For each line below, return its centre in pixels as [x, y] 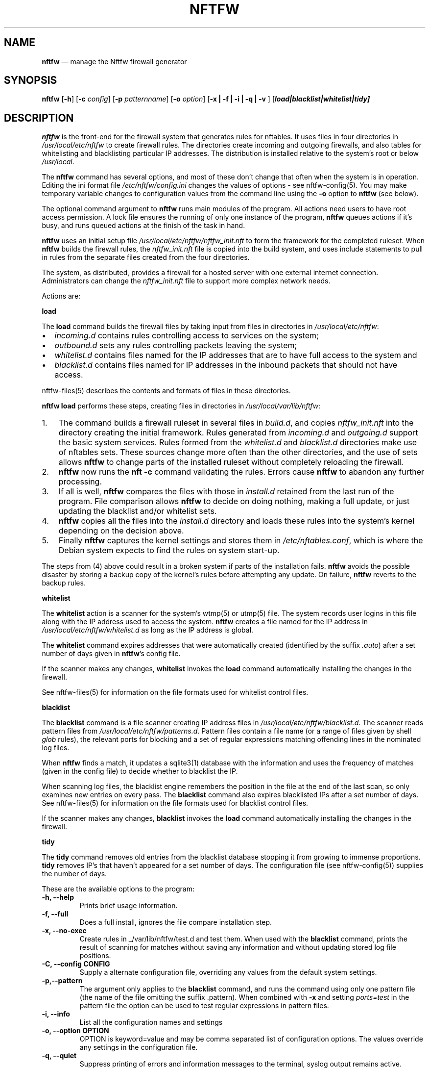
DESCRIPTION [39, 118]
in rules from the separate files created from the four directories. [146, 257]
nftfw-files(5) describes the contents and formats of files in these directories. [166, 391]
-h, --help [58, 897]
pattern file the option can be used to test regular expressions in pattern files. [204, 1006]
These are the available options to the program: [118, 889]
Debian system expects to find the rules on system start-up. [169, 550]
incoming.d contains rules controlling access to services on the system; [187, 336]
